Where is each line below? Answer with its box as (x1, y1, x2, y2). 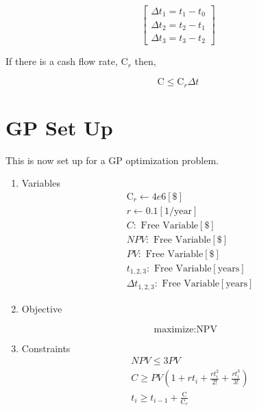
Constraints (21, 341, 71, 355)
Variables (21, 176, 60, 190)
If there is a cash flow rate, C (5, 54, 128, 68)
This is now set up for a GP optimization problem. (5, 153, 219, 167)
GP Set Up (5, 113, 113, 141)
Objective (21, 301, 62, 315)
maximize (154, 324, 194, 334)
